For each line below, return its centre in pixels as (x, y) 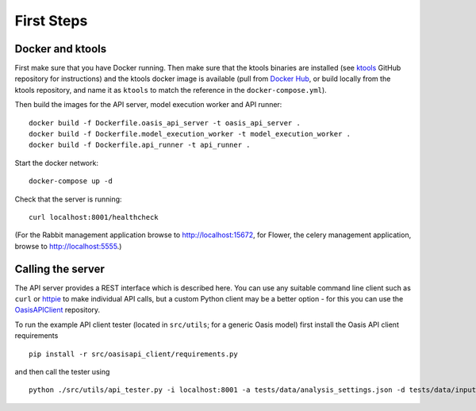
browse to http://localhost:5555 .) (68, 246)
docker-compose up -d (71, 181)
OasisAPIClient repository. (58, 310)
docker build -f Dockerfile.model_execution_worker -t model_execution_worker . (190, 134)
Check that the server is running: (68, 199)
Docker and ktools (61, 49)
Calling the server (59, 269)
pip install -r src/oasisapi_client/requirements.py (133, 354)
